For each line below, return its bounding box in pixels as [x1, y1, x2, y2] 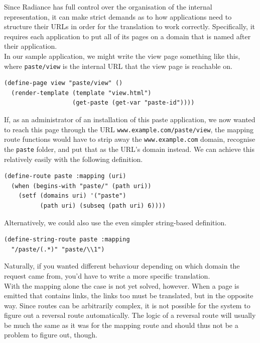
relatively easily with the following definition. [4, 153, 143, 164]
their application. [4, 41, 57, 51]
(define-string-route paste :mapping [4, 236, 130, 243]
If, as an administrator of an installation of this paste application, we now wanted [4, 114, 255, 124]
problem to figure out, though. [4, 329, 98, 340]
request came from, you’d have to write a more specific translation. [4, 270, 210, 281]
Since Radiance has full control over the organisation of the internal [4, 2, 212, 12]
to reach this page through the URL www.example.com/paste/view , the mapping [4, 124, 254, 134]
